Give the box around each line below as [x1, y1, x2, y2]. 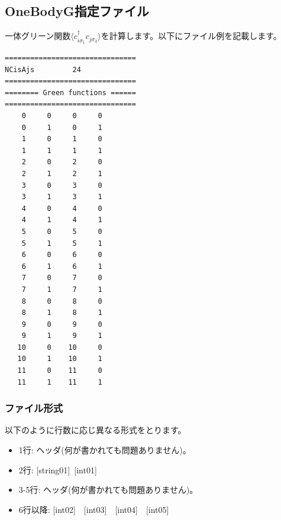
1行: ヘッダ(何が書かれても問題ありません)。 [18, 444, 191, 456]
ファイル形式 [5, 401, 63, 415]
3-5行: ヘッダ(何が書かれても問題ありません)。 [18, 483, 198, 496]
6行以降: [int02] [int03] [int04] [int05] [18, 503, 169, 515]
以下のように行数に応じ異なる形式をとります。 [5, 424, 186, 436]
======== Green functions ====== [5, 88, 136, 97]
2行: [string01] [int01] [18, 463, 97, 476]
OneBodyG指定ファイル [5, 2, 149, 20]
